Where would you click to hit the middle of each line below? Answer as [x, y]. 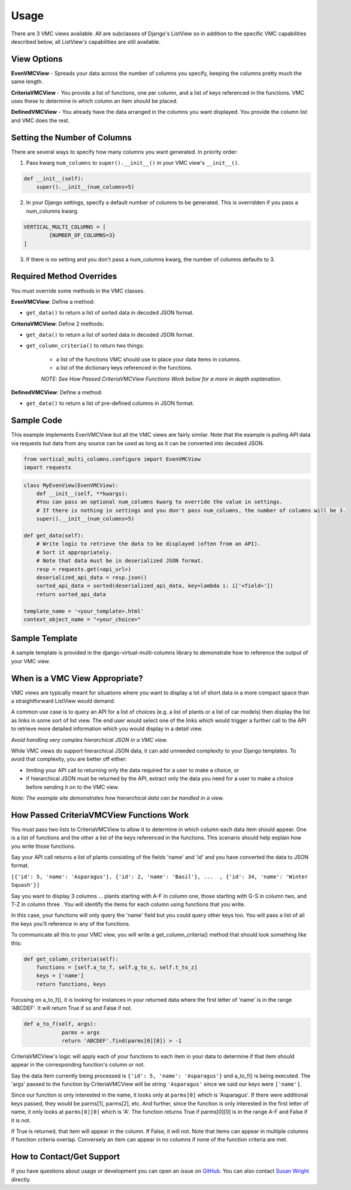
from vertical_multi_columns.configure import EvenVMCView [112, 459]
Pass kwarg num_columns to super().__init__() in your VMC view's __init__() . [133, 163]
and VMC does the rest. [40, 120]
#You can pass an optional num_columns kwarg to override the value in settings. [159, 502]
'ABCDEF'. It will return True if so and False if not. [72, 1008]
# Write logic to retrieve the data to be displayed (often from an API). [148, 544]
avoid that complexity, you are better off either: [69, 759]
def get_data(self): [54, 535]
